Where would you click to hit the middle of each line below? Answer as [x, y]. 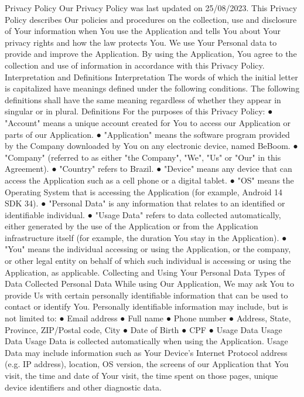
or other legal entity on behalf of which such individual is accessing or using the [148, 261]
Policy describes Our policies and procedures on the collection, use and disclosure [151, 19]
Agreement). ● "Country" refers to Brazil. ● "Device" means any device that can [148, 169]
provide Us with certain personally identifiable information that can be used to [146, 295]
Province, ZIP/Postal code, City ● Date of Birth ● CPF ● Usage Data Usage [144, 329]
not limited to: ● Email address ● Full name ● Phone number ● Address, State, [148, 318]
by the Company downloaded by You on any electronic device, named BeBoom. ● [151, 146]
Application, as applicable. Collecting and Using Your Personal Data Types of [145, 272]
